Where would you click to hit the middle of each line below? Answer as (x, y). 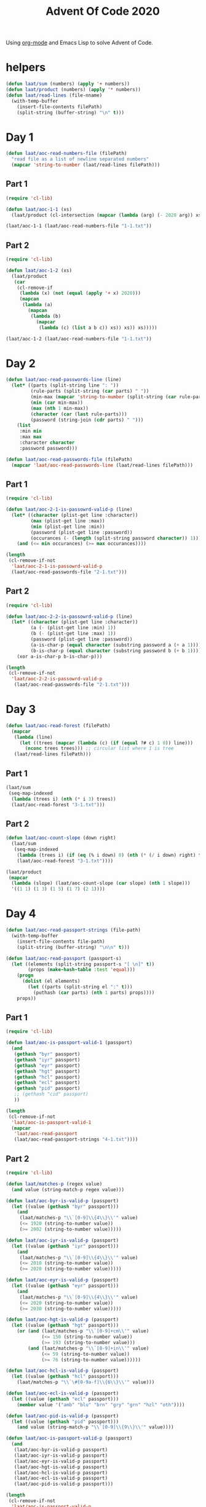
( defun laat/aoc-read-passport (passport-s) (64, 958)
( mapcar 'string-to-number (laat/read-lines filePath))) (86, 165)
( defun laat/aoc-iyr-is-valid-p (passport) (62, 1240)
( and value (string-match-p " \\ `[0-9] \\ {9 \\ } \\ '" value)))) (95, 1427)
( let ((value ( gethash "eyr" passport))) (65, 1286)
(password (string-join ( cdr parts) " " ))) (87, 420)
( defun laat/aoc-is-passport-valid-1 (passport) (69, 1043)
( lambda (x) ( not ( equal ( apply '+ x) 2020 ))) (80, 293)
